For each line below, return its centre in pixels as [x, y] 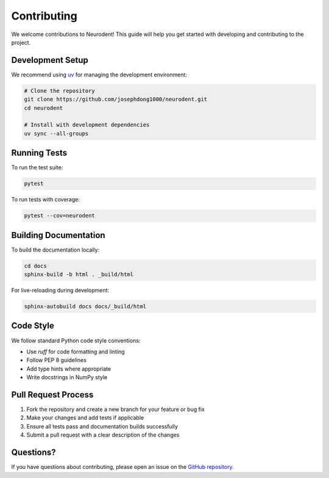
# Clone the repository [60, 91]
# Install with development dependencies [87, 125]
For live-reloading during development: [60, 291]
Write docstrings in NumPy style [67, 377]
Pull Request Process [52, 395]
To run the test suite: [37, 167]
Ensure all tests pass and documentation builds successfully [102, 426]
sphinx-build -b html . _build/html [79, 274]
